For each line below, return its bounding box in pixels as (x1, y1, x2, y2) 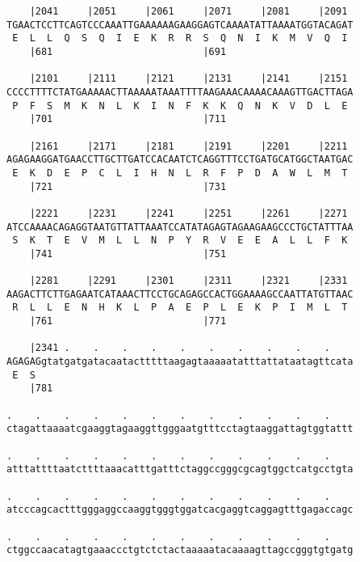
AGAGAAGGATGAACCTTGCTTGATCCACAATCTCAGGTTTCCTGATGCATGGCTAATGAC (6, 154, 354, 166)
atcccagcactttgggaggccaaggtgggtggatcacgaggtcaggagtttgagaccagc (6, 504, 354, 516)
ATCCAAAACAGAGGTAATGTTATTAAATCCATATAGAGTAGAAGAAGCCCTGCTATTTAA (6, 221, 354, 233)
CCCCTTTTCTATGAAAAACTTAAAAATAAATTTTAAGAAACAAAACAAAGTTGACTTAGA (6, 86, 354, 98)
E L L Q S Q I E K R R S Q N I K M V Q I (12, 32, 348, 44)
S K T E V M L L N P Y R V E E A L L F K (12, 235, 348, 247)
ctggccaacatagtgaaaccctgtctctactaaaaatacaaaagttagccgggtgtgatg (6, 544, 354, 556)
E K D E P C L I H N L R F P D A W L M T (12, 167, 348, 179)
